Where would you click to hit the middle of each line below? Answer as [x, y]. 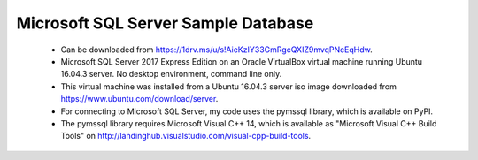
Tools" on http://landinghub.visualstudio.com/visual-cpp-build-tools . [186, 136]
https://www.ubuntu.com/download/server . [139, 99]
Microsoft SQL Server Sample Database [165, 23]
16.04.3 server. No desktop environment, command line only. [171, 74]
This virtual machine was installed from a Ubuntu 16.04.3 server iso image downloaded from [229, 86]
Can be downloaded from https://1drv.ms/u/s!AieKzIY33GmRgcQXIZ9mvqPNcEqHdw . [217, 50]
